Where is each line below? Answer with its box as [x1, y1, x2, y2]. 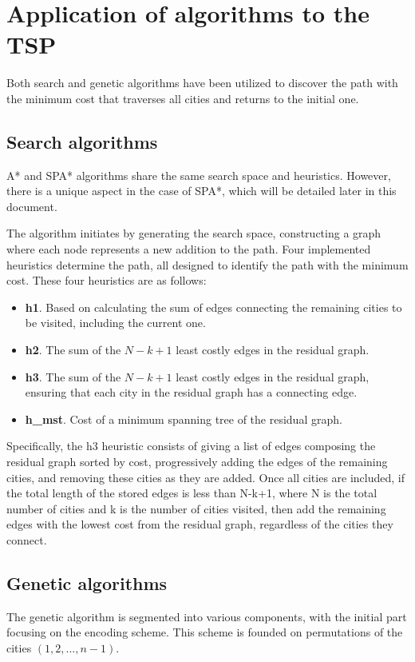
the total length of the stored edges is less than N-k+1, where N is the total [6, 485, 377, 501]
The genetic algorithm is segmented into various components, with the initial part [6, 608, 407, 624]
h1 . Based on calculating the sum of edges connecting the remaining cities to [25, 298, 402, 315]
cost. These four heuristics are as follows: [6, 272, 207, 289]
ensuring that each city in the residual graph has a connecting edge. [25, 384, 358, 401]
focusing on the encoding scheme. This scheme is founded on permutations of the [6, 624, 403, 640]
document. [6, 197, 57, 214]
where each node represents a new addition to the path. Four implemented [6, 241, 371, 257]
